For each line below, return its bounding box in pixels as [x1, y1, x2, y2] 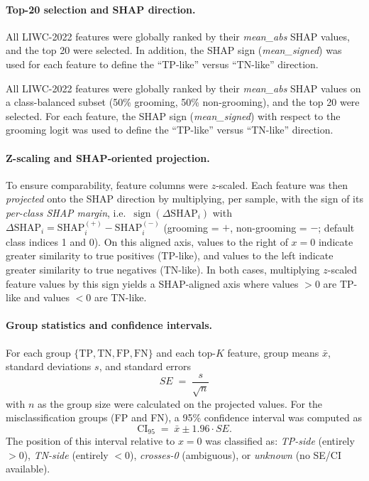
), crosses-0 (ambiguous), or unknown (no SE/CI [130, 447, 342, 462]
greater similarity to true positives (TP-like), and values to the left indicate [6, 248, 334, 263]
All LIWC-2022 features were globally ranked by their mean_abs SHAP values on [6, 80, 361, 95]
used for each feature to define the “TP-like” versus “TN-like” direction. [6, 56, 319, 71]
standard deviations [6, 359, 92, 374]
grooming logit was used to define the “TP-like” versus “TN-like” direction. [6, 122, 334, 137]
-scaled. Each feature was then [216, 177, 348, 192]
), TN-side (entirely [23, 447, 109, 462]
